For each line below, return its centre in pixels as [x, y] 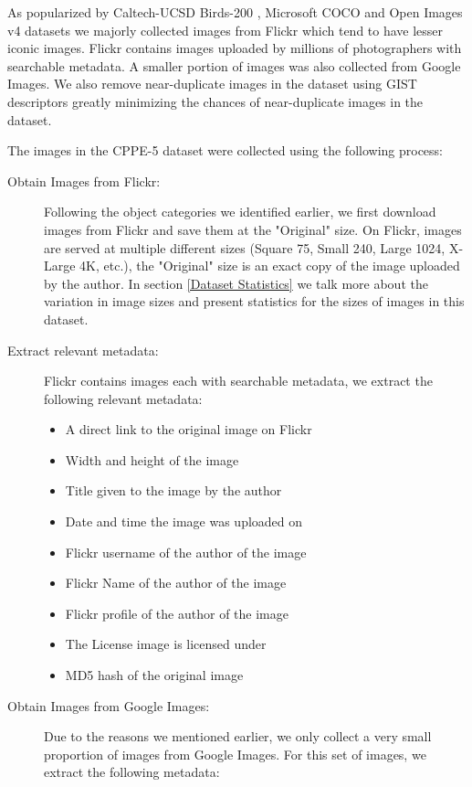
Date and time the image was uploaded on [184, 521]
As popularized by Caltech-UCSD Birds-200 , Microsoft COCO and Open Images [235, 12]
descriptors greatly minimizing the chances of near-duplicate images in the [215, 101]
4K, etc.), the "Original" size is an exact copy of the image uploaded [270, 266]
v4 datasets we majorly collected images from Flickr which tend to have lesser [226, 30]
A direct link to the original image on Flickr [189, 429]
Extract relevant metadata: [83, 350]
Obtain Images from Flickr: [84, 181]
